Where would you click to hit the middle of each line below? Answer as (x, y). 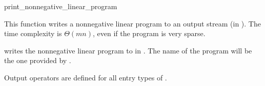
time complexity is (33, 33)
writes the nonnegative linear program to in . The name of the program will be (128, 50)
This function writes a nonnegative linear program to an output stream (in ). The (132, 23)
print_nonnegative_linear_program (61, 6)
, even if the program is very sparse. (149, 33)
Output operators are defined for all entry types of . (86, 77)
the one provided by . (38, 60)
